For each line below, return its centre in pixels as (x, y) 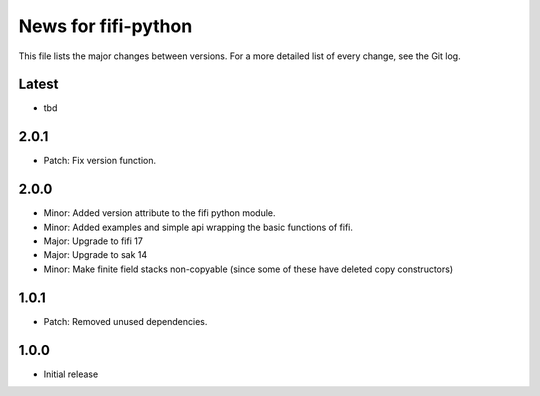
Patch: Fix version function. (100, 161)
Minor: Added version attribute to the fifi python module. (159, 213)
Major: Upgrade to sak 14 (95, 255)
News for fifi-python (105, 26)
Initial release (71, 374)
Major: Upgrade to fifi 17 (93, 241)
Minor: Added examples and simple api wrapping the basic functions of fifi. (198, 227)
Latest (38, 84)
